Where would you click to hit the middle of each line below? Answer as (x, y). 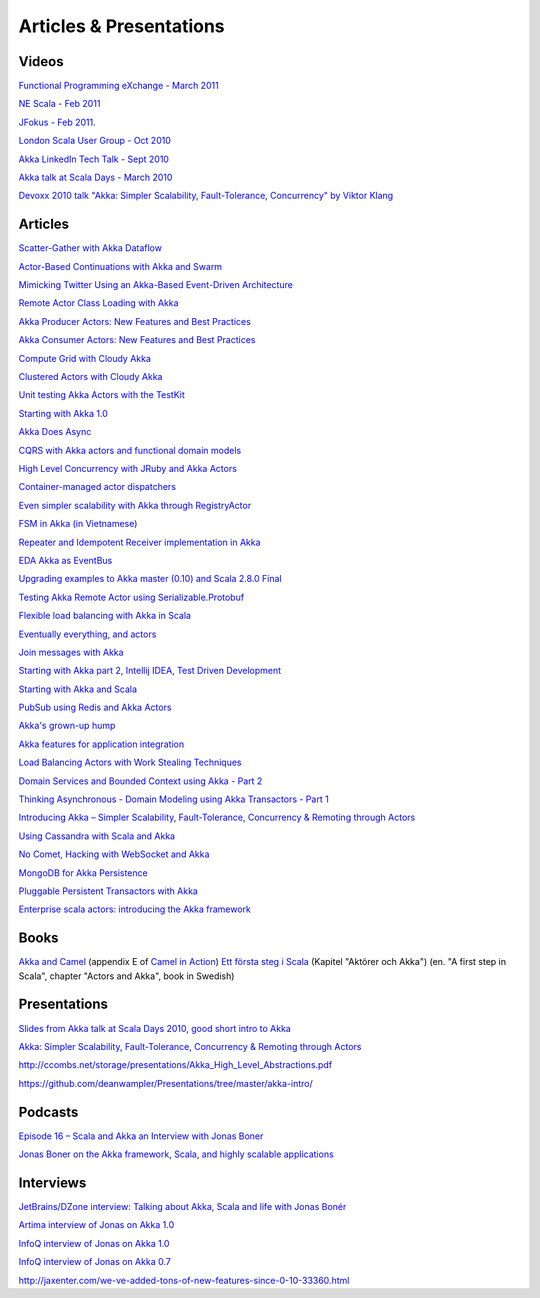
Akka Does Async (55, 432)
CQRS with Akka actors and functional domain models (130, 450)
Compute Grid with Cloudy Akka (85, 358)
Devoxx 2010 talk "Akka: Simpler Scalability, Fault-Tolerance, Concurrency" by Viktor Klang (206, 196)
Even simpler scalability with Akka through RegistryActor (135, 505)
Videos (41, 61)
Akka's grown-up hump (67, 726)
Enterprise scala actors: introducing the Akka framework (135, 909)
